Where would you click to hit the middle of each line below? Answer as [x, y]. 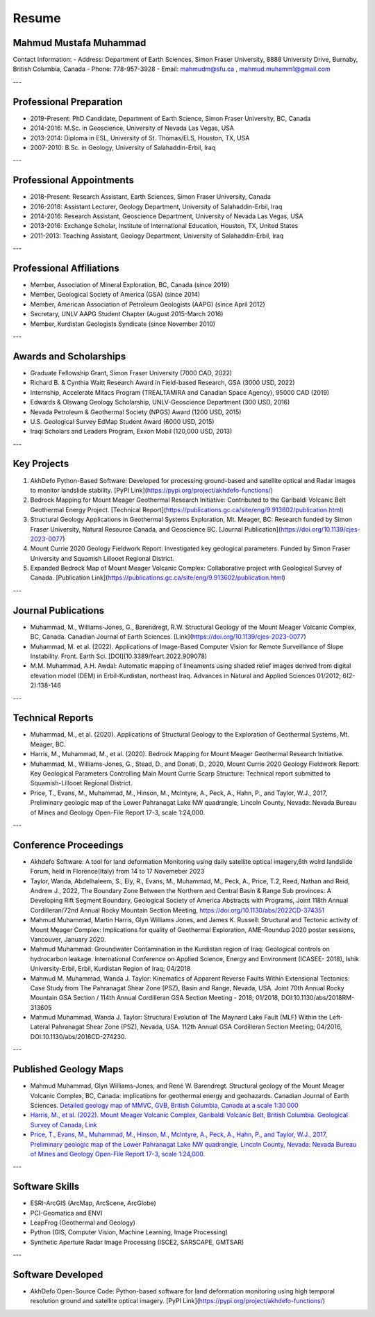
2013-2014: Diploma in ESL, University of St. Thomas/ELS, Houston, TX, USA [140, 138]
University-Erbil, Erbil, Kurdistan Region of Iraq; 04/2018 [110, 969]
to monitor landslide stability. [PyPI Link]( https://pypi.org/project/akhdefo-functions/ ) [152, 490]
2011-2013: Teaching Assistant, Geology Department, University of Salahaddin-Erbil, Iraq [157, 236]
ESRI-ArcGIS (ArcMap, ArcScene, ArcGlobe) [93, 1203]
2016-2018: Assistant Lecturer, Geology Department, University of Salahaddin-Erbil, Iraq [156, 206]
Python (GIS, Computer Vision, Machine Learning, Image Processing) [129, 1232]
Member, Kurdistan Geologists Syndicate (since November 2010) [123, 324]
